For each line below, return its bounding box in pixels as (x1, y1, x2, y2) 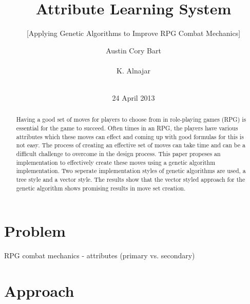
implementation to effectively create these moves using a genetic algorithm (16, 158, 216, 166)
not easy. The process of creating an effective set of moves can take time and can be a (16, 141, 245, 149)
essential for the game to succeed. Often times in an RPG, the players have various (16, 124, 238, 132)
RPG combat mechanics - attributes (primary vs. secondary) (4, 250, 195, 261)
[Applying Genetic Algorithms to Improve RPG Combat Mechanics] (26, 28, 241, 39)
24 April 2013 (112, 92, 155, 103)
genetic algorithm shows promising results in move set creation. (16, 183, 186, 192)
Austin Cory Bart (106, 45, 161, 55)
